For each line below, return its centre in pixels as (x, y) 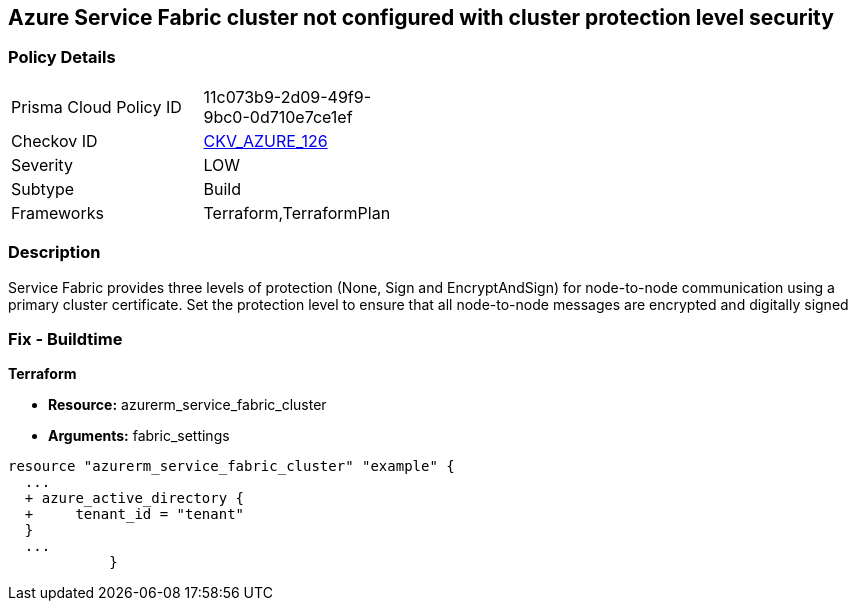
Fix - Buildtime (65, 338)
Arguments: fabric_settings (139, 436)
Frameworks (57, 212)
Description (54, 252)
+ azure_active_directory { (134, 498)
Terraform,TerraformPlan (297, 212)
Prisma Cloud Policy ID (96, 106)
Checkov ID (54, 140)
